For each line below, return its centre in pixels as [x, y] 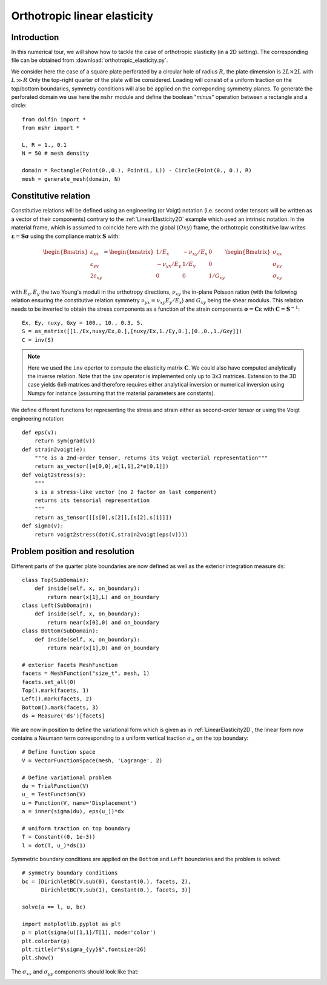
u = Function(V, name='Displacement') [80, 803]
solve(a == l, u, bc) [54, 907]
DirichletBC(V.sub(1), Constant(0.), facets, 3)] [116, 890]
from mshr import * [51, 128]
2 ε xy [96, 277]
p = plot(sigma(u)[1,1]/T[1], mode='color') [89, 933]
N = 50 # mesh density [56, 154]
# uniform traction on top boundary [76, 828]
